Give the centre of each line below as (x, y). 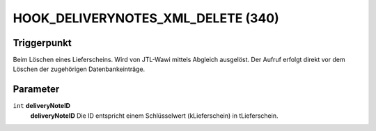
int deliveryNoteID (42, 106)
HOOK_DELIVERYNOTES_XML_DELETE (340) (146, 18)
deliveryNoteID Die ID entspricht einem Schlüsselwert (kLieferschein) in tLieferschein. (154, 116)
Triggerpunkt (42, 43)
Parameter (36, 90)
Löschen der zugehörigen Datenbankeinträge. (79, 69)
